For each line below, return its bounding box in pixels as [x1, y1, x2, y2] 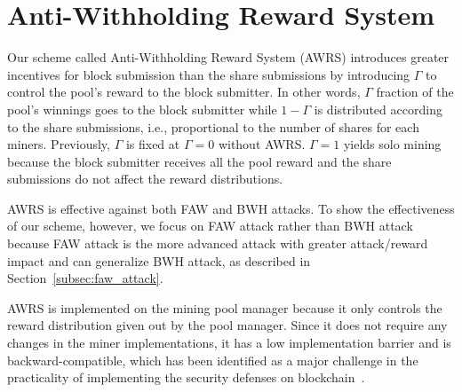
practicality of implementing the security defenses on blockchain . [7, 368, 365, 387]
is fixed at [125, 135, 180, 153]
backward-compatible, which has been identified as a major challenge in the [7, 350, 418, 369]
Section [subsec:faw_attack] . [7, 269, 163, 287]
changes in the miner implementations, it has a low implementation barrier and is [7, 333, 451, 352]
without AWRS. [218, 135, 306, 153]
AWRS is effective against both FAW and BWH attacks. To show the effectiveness [7, 199, 455, 217]
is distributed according [314, 99, 442, 118]
